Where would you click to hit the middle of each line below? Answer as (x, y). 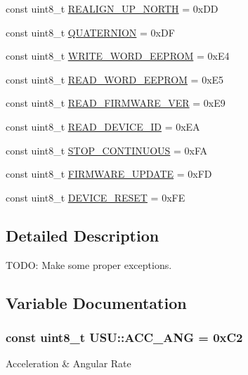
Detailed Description (83, 235)
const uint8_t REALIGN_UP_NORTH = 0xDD (112, 8)
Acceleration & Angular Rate (68, 363)
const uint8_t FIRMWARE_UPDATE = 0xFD (109, 174)
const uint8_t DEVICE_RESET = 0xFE (96, 197)
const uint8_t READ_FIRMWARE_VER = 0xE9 (116, 103)
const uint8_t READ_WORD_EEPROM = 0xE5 (115, 79)
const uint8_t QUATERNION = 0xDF (90, 32)
